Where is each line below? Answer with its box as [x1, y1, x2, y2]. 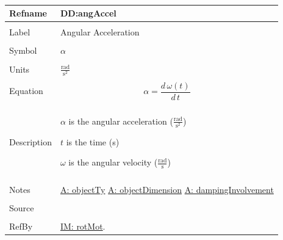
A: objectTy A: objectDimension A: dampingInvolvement [60, 183, 274, 195]
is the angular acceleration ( [68, 114, 173, 127]
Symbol [9, 44, 37, 57]
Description [9, 135, 52, 148]
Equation [9, 84, 43, 97]
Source [9, 201, 34, 214]
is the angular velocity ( [68, 156, 158, 169]
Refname [9, 7, 47, 20]
